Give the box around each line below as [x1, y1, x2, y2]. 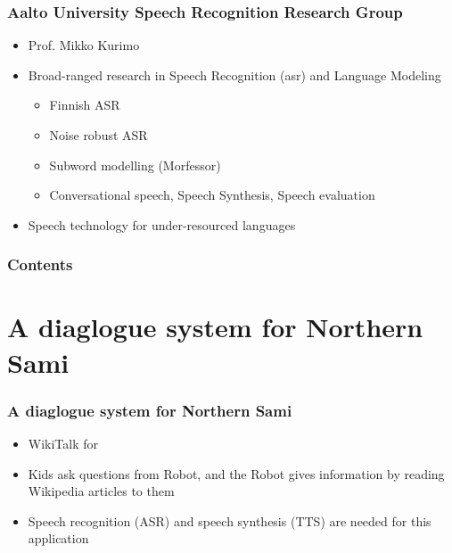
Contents [7, 253, 73, 276]
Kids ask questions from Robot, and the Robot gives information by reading [28, 464, 445, 483]
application [28, 529, 89, 548]
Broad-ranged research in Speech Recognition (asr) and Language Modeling [28, 65, 441, 84]
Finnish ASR [49, 95, 120, 114]
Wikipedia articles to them [28, 482, 175, 500]
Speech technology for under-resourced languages [28, 215, 296, 234]
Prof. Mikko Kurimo [28, 36, 140, 54]
